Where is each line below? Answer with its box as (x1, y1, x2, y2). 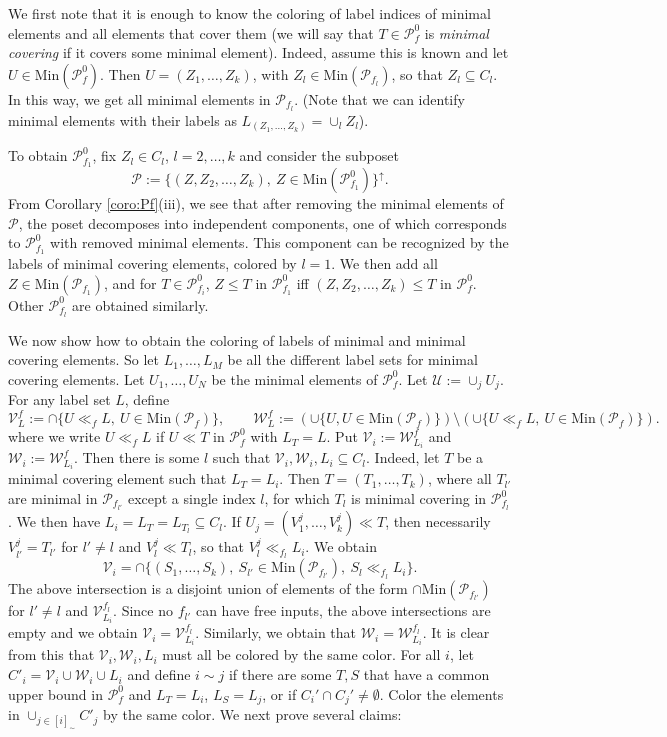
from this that (8, 644, 95, 665)
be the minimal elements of (211, 368, 378, 389)
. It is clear (422, 622, 490, 643)
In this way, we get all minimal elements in (8, 88, 271, 109)
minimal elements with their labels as (8, 109, 237, 130)
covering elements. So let (8, 349, 159, 370)
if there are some (228, 664, 332, 685)
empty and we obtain (8, 622, 138, 643)
